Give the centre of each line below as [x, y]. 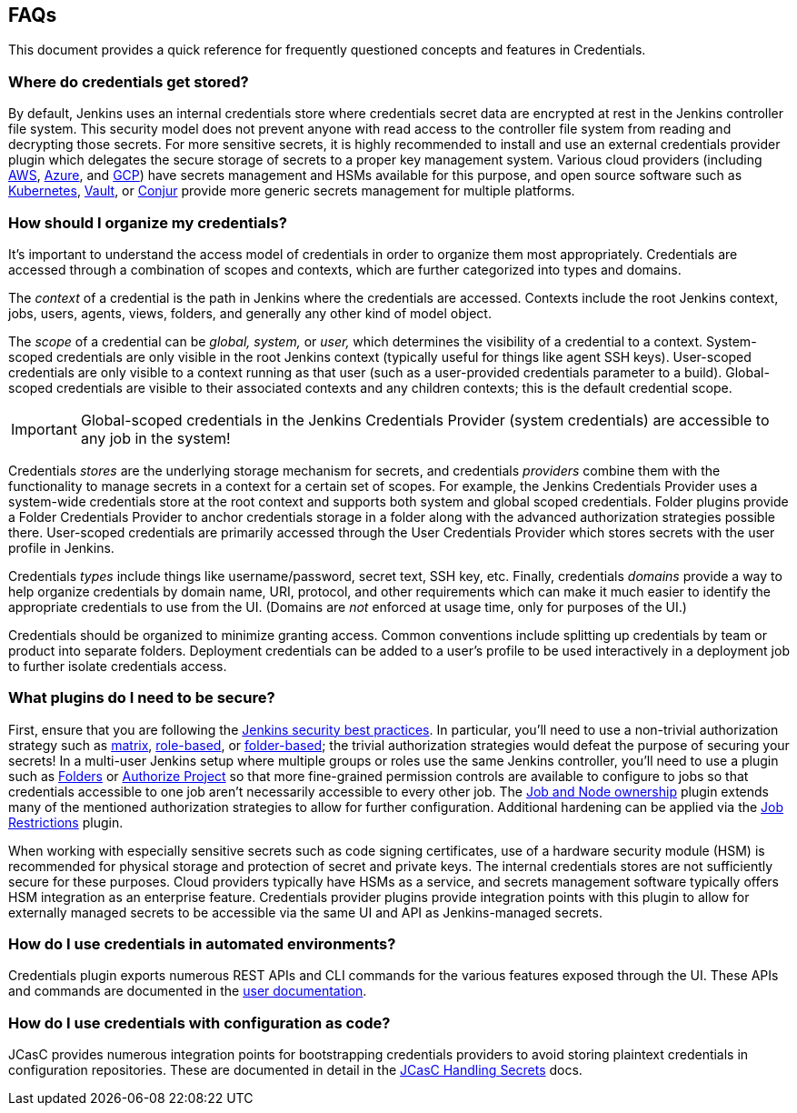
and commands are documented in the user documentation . [188, 991]
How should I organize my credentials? [148, 222]
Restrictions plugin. [66, 822]
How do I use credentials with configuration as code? [199, 1023]
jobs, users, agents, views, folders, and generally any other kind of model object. [250, 313]
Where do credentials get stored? [129, 81]
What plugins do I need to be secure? [142, 698]
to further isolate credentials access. [118, 666]
